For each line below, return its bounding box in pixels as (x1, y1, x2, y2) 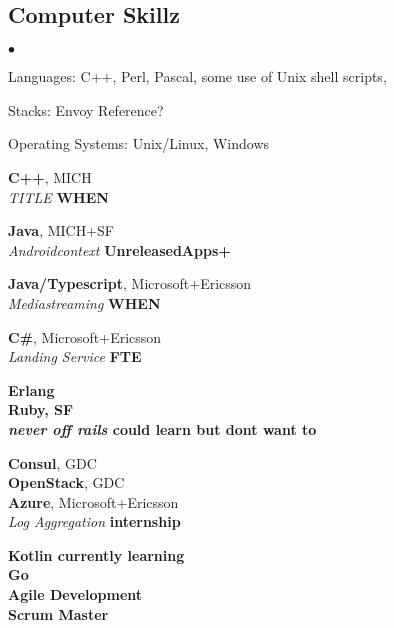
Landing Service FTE (8, 346, 142, 367)
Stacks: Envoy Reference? (8, 99, 164, 120)
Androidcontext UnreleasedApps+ (8, 239, 231, 260)
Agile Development (8, 584, 143, 605)
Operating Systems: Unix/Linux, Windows (8, 133, 270, 154)
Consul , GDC (8, 452, 97, 473)
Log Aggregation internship (8, 511, 181, 532)
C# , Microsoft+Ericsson (8, 326, 162, 347)
